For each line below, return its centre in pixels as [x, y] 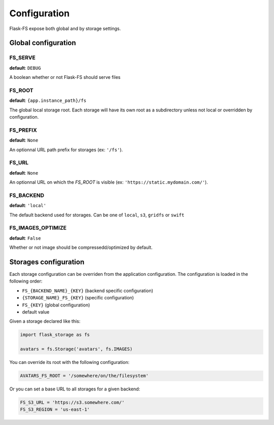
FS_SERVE [22, 58]
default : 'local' [28, 206]
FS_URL [19, 163]
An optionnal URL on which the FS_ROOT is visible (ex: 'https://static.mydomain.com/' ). [109, 182]
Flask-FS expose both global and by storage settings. [65, 29]
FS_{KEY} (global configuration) [56, 305]
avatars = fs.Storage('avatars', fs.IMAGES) [76, 349]
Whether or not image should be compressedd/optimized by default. [81, 247]
